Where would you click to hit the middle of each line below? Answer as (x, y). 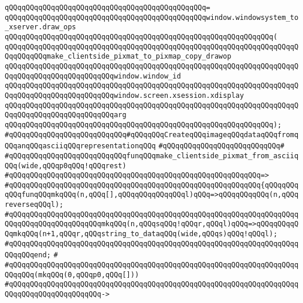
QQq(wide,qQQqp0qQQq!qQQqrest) (66, 166)
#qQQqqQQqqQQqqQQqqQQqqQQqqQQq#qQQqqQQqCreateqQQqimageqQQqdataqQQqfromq (152, 135)
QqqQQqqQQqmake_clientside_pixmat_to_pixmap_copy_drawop (118, 57)
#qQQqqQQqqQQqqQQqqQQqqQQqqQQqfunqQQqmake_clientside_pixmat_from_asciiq (152, 156)
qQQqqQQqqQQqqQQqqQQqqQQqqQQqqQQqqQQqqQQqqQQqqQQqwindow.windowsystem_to (152, 17)
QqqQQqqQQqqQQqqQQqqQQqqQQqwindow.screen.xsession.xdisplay (125, 95)
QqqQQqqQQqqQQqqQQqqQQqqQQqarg (66, 115)
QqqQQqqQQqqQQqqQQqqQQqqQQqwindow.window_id (93, 76)
